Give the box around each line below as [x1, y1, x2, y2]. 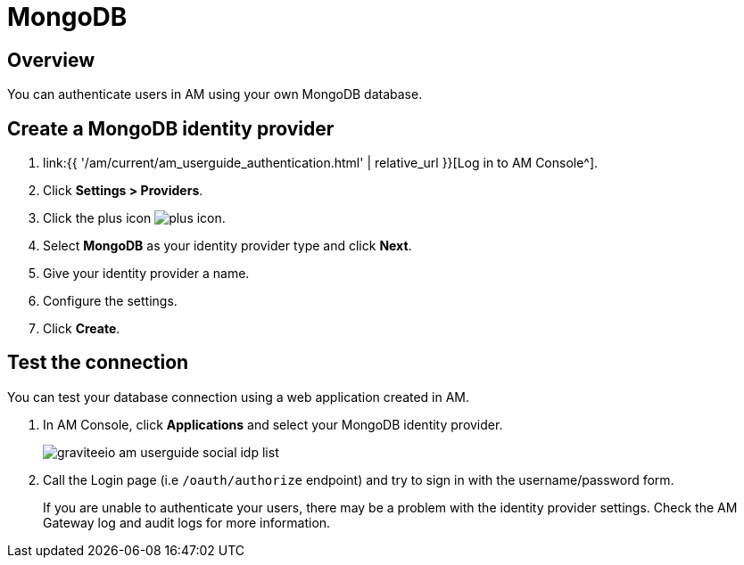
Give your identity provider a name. [43, 266, 250, 282]
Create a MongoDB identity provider [7, 117, 335, 140]
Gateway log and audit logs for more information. [43, 514, 331, 530]
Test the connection [7, 351, 189, 374]
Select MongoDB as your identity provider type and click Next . [43, 238, 412, 254]
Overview [7, 48, 95, 71]
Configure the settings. [43, 293, 178, 309]
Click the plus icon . [43, 210, 226, 226]
